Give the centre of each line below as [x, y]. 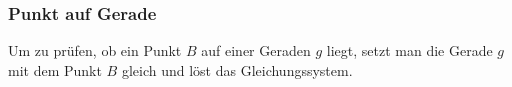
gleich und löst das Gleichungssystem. [237, 69]
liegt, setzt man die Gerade [409, 50]
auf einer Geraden [256, 50]
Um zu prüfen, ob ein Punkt [95, 50]
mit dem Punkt [55, 69]
